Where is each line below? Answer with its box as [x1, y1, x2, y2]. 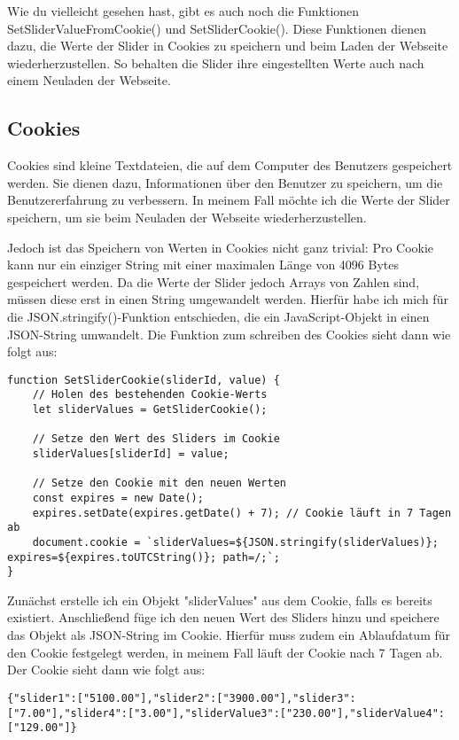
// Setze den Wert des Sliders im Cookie [32, 432, 280, 446]
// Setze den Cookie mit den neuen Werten [32, 477, 286, 490]
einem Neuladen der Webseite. [7, 71, 171, 90]
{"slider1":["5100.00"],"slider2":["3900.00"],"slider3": [7, 691, 356, 705]
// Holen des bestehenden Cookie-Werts [32, 388, 268, 401]
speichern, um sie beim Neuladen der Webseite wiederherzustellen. [7, 207, 367, 226]
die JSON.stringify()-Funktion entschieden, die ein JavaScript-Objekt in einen [7, 307, 430, 325]
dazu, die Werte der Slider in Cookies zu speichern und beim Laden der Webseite [7, 36, 448, 55]
